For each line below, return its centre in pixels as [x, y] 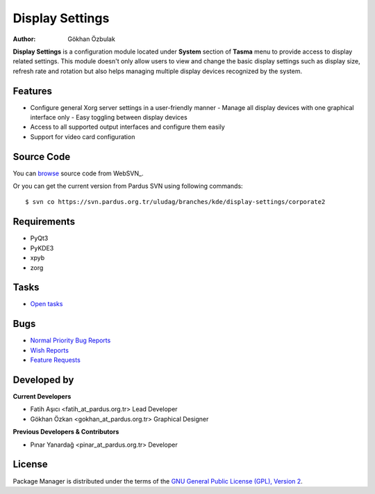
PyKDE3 [42, 248]
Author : [24, 39]
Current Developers [42, 397]
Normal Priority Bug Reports [70, 340]
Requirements [44, 222]
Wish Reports [50, 350]
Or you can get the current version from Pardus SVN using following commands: [128, 186]
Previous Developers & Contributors [66, 432]
